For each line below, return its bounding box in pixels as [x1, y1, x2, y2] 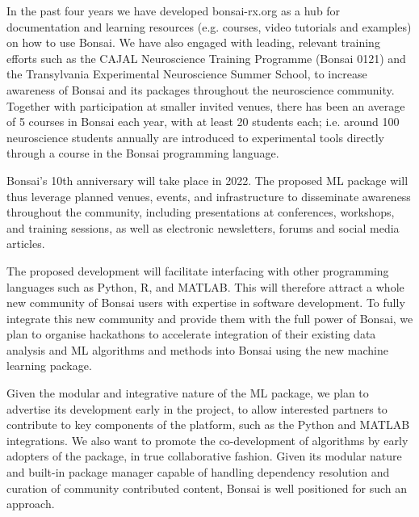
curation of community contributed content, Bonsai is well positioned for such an [6, 479, 408, 496]
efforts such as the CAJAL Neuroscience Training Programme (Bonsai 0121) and [6, 49, 406, 66]
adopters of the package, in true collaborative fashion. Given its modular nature [6, 448, 402, 464]
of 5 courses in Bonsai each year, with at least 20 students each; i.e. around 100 [6, 113, 400, 130]
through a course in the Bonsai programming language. [6, 145, 279, 162]
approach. [6, 495, 55, 512]
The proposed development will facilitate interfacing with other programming [6, 262, 389, 279]
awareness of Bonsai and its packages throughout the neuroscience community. [6, 81, 395, 98]
